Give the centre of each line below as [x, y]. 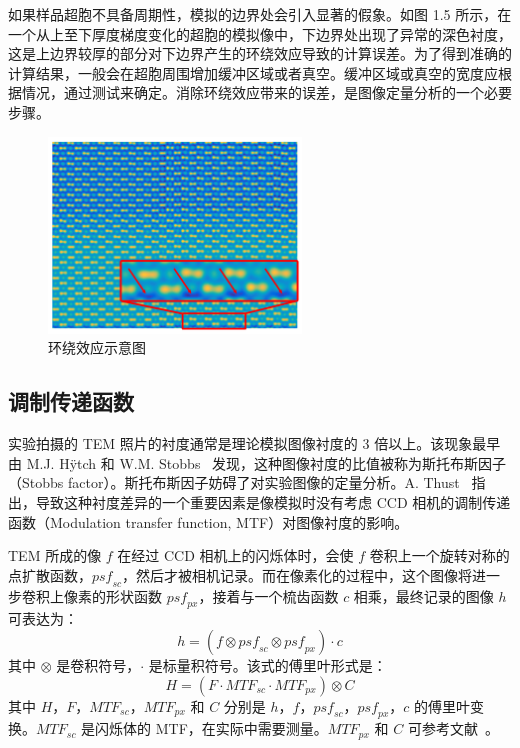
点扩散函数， [50, 574]
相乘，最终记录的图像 [423, 595]
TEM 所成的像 [55, 555]
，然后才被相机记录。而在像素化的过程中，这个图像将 [297, 574]
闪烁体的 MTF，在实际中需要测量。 [211, 728]
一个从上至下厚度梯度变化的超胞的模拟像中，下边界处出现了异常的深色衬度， [260, 33]
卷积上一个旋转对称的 [439, 555]
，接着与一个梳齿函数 [268, 595]
